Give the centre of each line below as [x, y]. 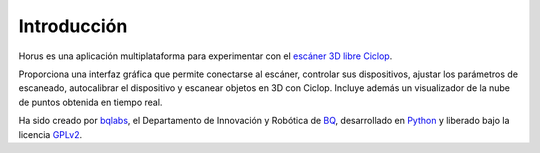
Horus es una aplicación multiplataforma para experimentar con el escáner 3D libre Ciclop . [205, 56]
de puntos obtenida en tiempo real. [90, 102]
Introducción [73, 26]
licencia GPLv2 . [50, 134]
